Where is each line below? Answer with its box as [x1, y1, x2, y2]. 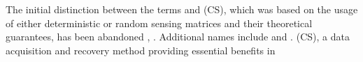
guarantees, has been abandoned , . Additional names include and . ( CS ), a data [6, 29, 350, 44]
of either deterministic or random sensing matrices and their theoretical [6, 15, 313, 30]
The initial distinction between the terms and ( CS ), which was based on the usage [6, 2, 358, 16]
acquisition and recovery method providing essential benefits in [6, 42, 276, 57]
